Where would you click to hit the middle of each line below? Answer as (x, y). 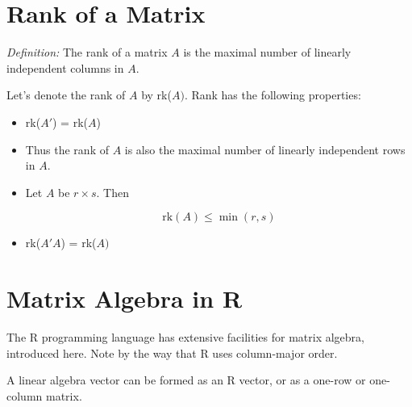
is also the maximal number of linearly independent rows (265, 149)
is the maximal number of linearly (267, 52)
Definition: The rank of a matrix (87, 52)
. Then (113, 192)
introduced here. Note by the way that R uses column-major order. (172, 352)
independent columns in (65, 67)
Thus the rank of (67, 149)
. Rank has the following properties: (273, 95)
